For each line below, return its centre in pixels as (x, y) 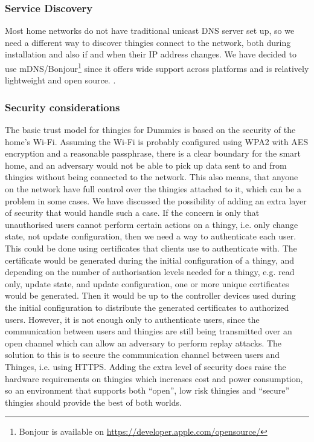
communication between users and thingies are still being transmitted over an (149, 331)
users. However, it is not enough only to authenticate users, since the (132, 319)
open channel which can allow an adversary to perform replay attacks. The (143, 343)
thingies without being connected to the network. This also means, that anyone (152, 177)
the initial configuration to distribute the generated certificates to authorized (147, 307)
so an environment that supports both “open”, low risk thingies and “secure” (147, 390)
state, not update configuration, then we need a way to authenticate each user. (151, 236)
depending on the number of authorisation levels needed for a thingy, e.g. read (150, 272)
